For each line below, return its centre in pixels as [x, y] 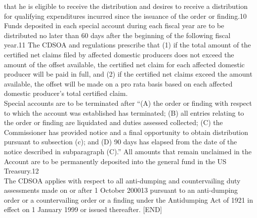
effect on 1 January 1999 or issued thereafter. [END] [83, 209]
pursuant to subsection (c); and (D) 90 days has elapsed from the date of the [121, 142]
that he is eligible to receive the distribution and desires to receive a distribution [126, 6]
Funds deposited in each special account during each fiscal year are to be [114, 25]
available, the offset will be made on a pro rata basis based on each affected [118, 83]
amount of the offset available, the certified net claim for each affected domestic [125, 64]
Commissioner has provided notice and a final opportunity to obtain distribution [126, 132]
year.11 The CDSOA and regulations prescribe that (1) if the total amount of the [128, 45]
